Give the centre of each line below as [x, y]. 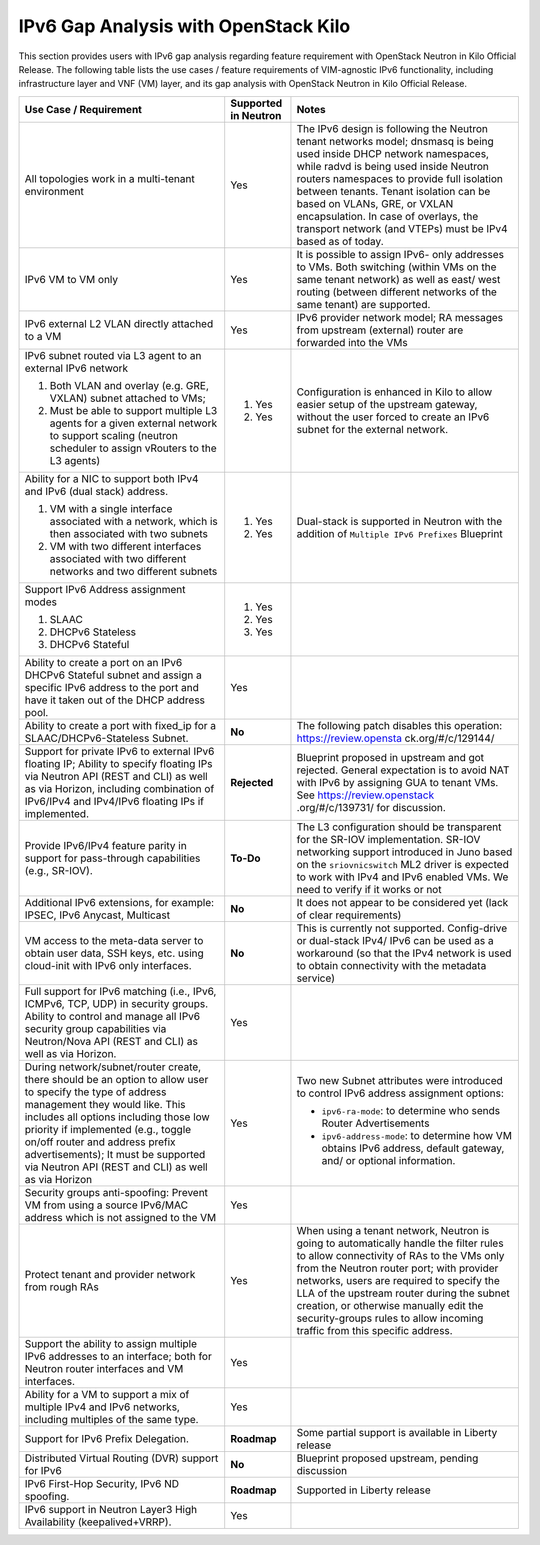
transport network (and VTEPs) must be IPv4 [402, 228]
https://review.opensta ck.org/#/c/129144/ [395, 738]
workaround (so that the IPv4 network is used [404, 953]
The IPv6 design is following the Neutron [392, 128]
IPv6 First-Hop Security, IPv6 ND [102, 1483]
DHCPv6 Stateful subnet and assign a [113, 675]
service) [315, 978]
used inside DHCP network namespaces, [393, 153]
